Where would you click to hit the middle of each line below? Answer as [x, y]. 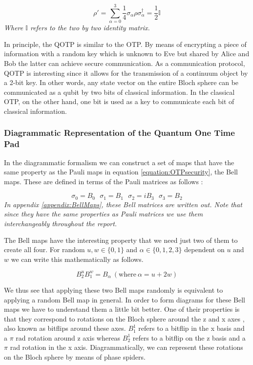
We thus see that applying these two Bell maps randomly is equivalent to [114, 290]
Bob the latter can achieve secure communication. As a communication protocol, [125, 63]
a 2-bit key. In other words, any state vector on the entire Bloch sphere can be [121, 82]
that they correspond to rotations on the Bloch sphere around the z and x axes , [124, 318]
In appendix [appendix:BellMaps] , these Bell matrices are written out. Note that [123, 204]
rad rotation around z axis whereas [68, 337]
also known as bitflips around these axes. [65, 328]
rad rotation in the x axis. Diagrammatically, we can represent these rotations [126, 347]
